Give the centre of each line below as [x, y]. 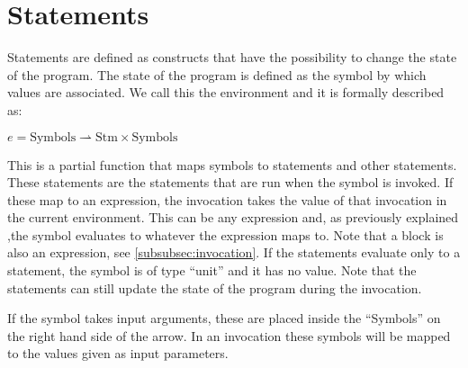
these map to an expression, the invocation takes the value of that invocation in [227, 199]
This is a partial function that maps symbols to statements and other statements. [232, 164]
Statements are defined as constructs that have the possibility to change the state [232, 57]
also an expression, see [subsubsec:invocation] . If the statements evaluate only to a [234, 252]
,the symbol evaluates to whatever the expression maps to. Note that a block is [225, 234]
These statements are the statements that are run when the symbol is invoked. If [230, 182]
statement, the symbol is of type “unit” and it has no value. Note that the [212, 270]
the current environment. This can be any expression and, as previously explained [233, 217]
